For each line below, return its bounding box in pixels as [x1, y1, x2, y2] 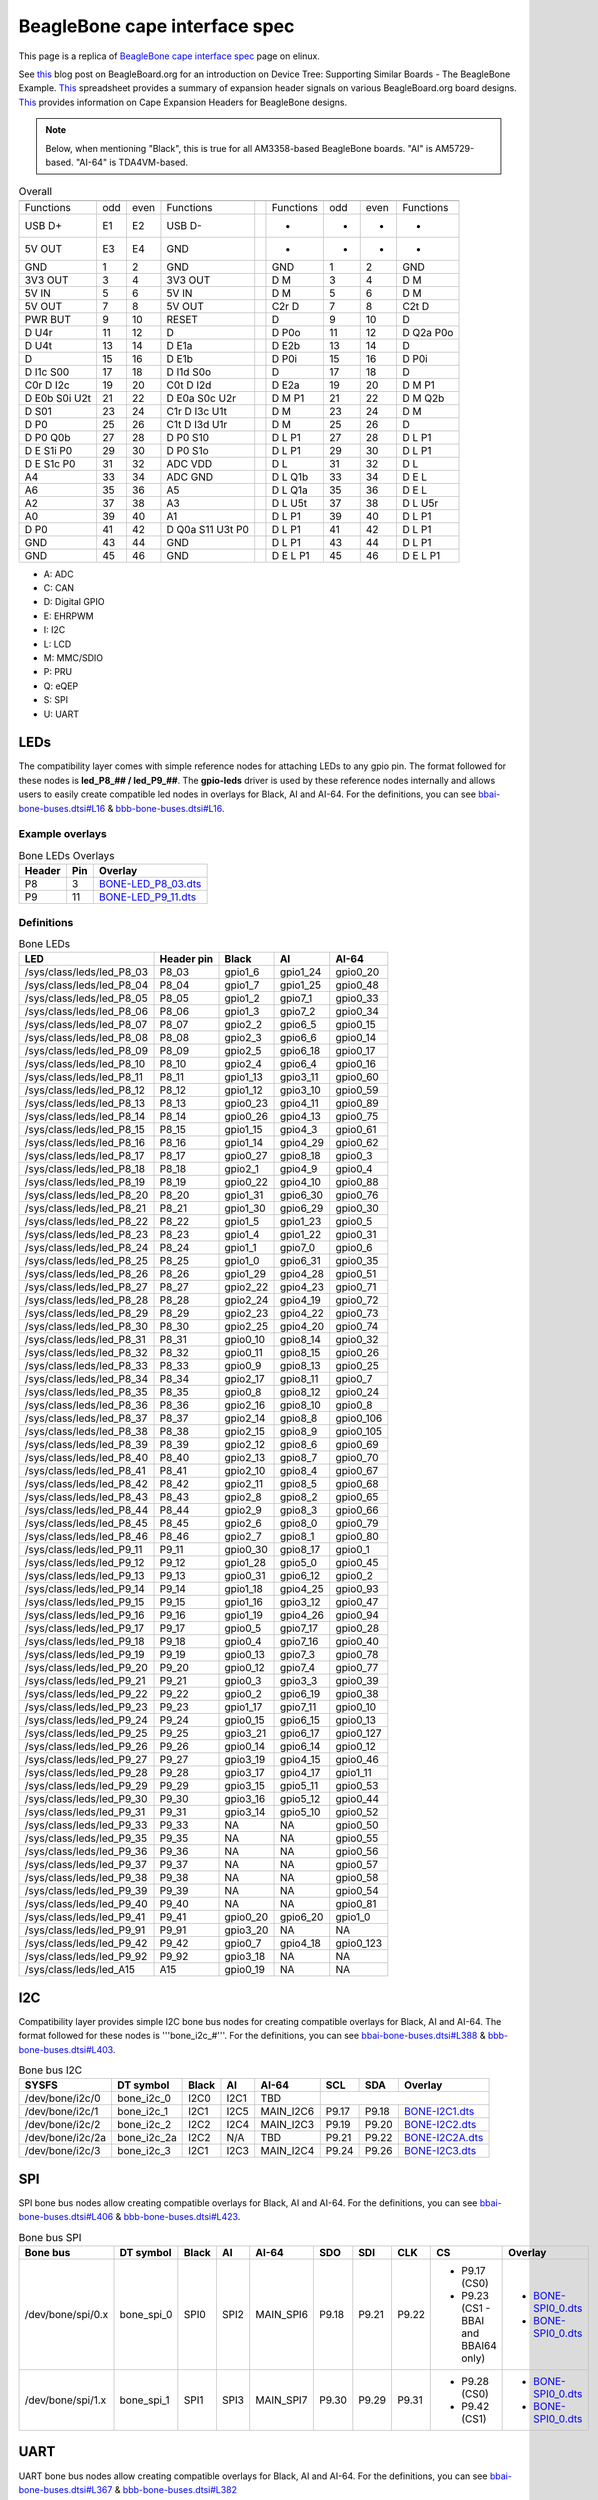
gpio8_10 [279, 1398, 322, 1412]
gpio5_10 [279, 1805, 321, 1819]
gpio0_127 [335, 1726, 382, 1740]
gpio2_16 [224, 1398, 266, 1412]
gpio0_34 [335, 1005, 380, 1019]
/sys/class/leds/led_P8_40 [24, 1451, 149, 1465]
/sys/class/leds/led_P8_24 [24, 1241, 149, 1255]
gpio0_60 [335, 1070, 379, 1084]
